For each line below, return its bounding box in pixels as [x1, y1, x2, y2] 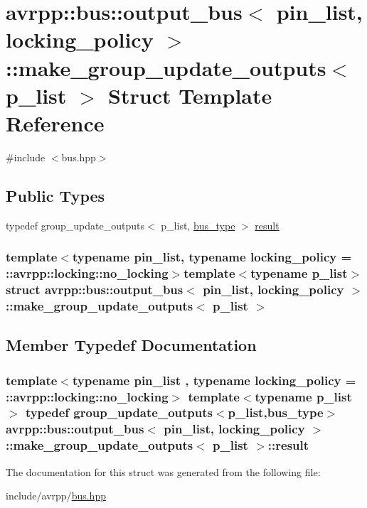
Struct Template [108, 80, 272, 109]
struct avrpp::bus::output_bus [6, 281, 183, 298]
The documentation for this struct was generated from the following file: [6, 464, 321, 479]
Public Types [6, 184, 105, 206]
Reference [6, 108, 105, 137]
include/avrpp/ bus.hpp [6, 488, 106, 503]
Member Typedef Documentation [6, 334, 257, 356]
